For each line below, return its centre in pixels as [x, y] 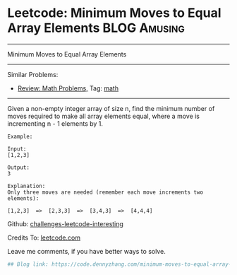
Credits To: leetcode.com [44, 238]
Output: [19, 168]
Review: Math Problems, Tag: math [68, 88]
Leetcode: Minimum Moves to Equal [114, 13]
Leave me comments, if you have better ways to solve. [86, 251]
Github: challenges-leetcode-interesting [65, 223]
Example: [20, 136]
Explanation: [26, 186]
